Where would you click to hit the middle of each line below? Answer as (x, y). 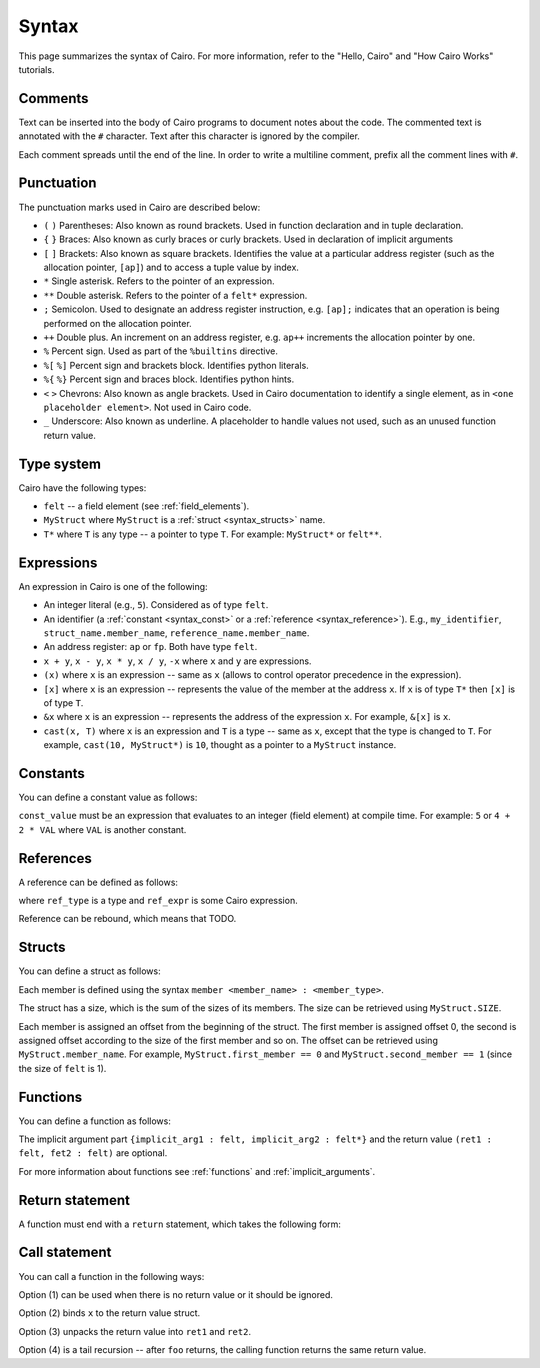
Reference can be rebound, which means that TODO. (127, 919)
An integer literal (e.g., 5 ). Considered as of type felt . (156, 605)
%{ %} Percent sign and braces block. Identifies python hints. (169, 379)
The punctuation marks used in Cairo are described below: (139, 207)
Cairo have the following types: (82, 487)
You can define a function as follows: (95, 1121)
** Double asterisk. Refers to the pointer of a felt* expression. (175, 295)
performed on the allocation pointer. (117, 323)
